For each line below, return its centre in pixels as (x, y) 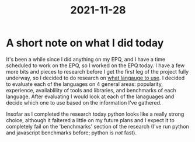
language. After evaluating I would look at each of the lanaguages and (90, 96)
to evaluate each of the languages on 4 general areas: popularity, (85, 84)
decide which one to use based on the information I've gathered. (84, 102)
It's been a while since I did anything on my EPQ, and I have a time (86, 59)
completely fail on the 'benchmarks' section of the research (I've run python (98, 126)
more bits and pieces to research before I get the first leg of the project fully (97, 71)
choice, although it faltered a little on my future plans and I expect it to (90, 120)
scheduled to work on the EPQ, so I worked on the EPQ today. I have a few (95, 65)
